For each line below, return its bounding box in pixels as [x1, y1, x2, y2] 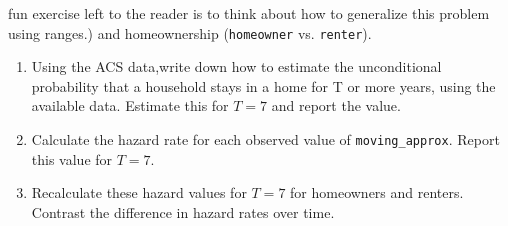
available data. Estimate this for [31, 95, 229, 116]
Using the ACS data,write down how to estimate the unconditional [31, 56, 442, 77]
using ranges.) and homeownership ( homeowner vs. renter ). [8, 22, 372, 43]
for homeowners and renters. [290, 182, 464, 203]
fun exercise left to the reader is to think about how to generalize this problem [8, 3, 490, 23]
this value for [31, 148, 113, 169]
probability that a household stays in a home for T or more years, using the [31, 75, 496, 96]
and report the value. [271, 95, 401, 116]
